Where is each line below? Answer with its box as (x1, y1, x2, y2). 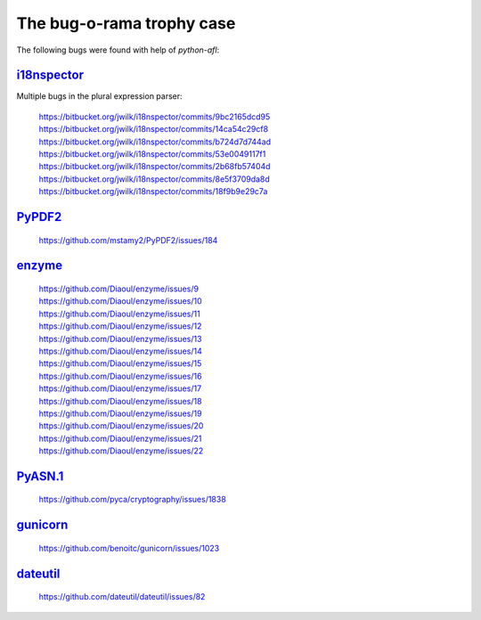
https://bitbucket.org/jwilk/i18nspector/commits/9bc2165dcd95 (38, 111, 271, 122)
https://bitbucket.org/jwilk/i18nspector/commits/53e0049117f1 (38, 149, 266, 159)
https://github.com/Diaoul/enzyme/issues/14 (38, 346, 202, 356)
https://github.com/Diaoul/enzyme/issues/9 (38, 283, 200, 294)
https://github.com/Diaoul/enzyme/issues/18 (38, 396, 202, 406)
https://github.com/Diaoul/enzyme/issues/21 (38, 433, 202, 444)
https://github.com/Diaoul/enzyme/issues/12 (38, 321, 202, 331)
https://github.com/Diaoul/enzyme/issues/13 (38, 333, 202, 344)
